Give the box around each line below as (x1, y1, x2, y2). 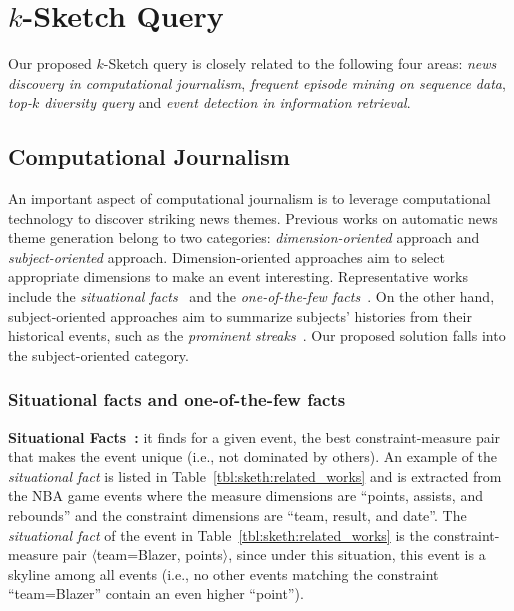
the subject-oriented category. (8, 344, 189, 365)
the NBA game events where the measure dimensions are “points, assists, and (8, 485, 483, 506)
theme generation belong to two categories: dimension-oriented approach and (8, 227, 480, 248)
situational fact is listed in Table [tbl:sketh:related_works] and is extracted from (8, 465, 502, 486)
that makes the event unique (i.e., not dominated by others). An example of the (8, 446, 498, 467)
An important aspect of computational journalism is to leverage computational (8, 188, 491, 209)
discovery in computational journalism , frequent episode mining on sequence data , (8, 72, 506, 93)
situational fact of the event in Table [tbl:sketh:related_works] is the (8, 524, 429, 545)
